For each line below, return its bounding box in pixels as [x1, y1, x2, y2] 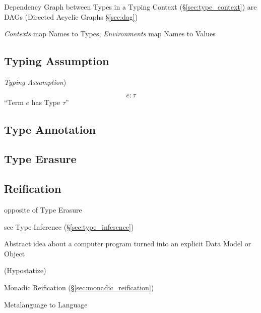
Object [4, 248, 25, 258]
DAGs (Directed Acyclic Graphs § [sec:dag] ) [4, 11, 138, 22]
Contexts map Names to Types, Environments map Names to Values [4, 28, 216, 39]
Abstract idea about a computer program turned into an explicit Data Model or [4, 238, 251, 249]
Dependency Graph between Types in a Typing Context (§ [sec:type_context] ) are [4, 2, 257, 12]
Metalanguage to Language [4, 299, 88, 309]
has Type [31, 96, 60, 107]
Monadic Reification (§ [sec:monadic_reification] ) [4, 282, 154, 292]
